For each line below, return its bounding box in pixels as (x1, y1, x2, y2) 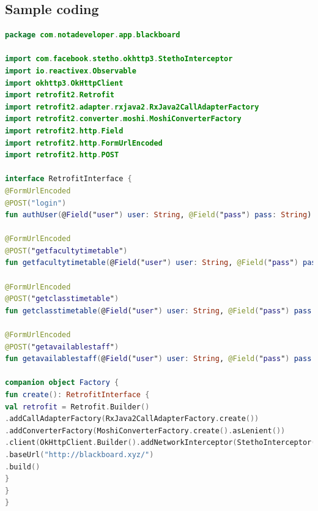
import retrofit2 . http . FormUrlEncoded (5, 138, 163, 147)
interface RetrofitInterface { (5, 174, 132, 184)
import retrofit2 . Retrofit (5, 91, 115, 100)
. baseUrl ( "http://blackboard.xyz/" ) (5, 450, 154, 459)
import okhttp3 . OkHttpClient (5, 78, 124, 88)
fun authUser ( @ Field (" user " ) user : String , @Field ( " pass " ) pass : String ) (5, 211, 312, 220)
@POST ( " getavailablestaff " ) (5, 342, 119, 351)
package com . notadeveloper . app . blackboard (5, 31, 180, 40)
